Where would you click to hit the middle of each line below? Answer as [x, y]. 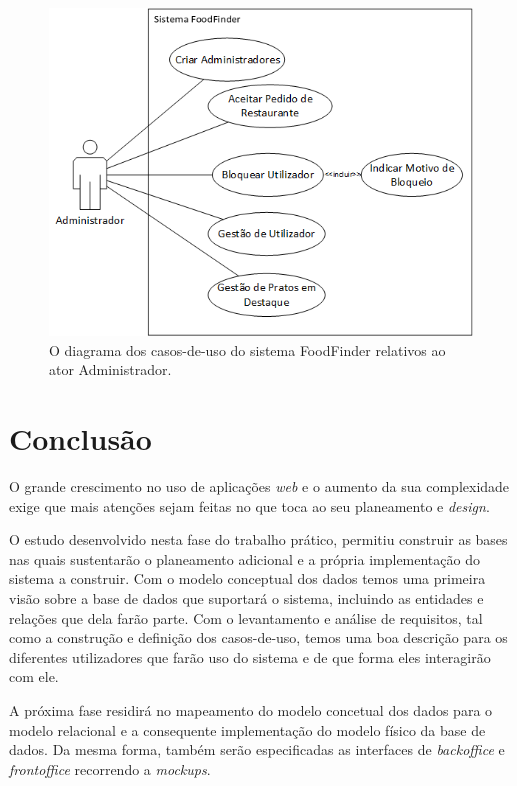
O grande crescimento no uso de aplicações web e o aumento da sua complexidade [259, 486]
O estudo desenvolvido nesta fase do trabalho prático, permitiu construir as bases [258, 539]
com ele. [34, 676]
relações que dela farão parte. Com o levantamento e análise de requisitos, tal [246, 617]
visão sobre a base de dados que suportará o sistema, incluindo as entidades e [246, 598]
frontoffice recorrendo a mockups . [110, 768]
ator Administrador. [110, 369]
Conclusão [80, 438]
